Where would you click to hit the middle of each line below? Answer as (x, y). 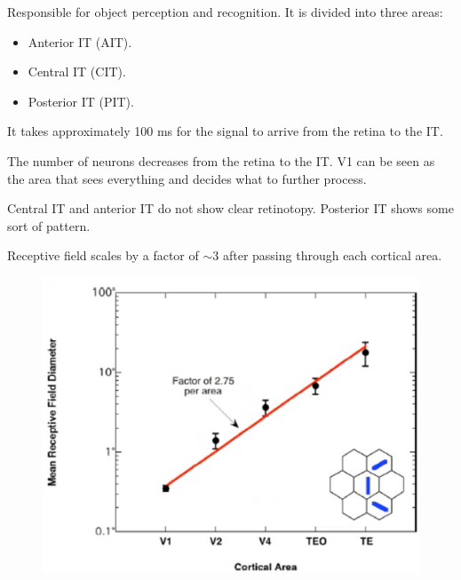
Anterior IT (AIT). (80, 41)
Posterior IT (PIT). (81, 101)
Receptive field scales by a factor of (103, 255)
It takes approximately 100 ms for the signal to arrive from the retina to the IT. (225, 131)
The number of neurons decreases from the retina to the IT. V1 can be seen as (221, 160)
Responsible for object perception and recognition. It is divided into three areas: (225, 12)
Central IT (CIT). (77, 72)
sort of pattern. (49, 225)
